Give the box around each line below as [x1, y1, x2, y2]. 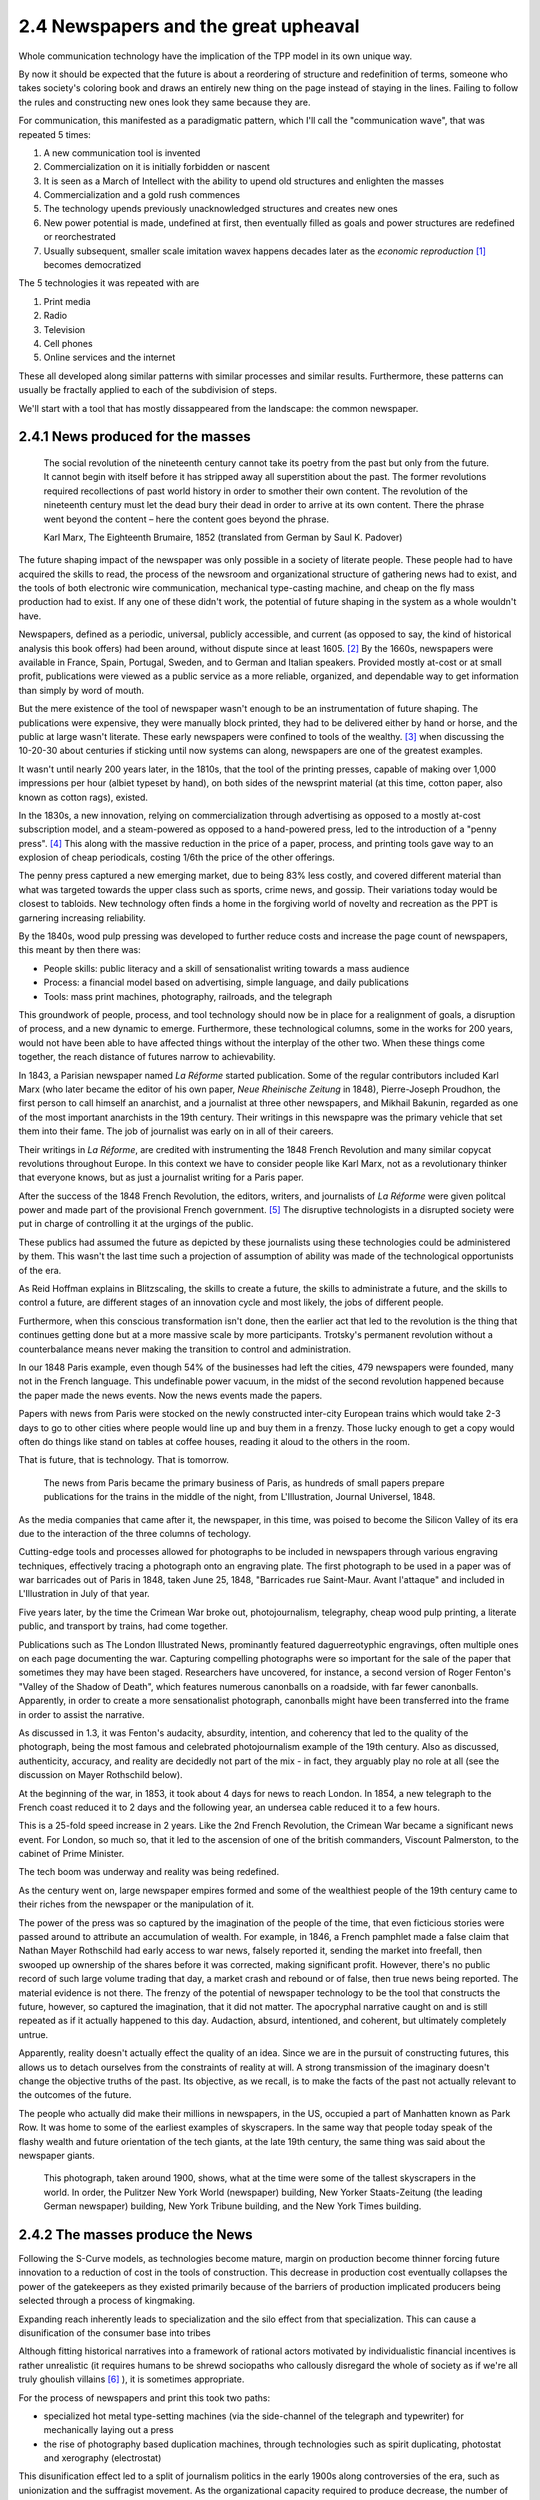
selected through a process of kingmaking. [18, 2295, 195, 2307]
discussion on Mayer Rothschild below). [18, 1769, 184, 1781]
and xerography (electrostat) [43, 2452, 162, 2464]
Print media [43, 295, 91, 307]
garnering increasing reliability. [18, 911, 147, 924]
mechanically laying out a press [43, 2424, 174, 2436]
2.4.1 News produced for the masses [18, 428, 251, 445]
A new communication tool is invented [43, 146, 201, 159]
